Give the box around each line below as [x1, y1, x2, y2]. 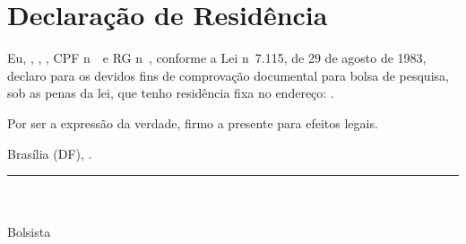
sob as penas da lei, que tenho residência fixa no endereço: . [7, 83, 334, 102]
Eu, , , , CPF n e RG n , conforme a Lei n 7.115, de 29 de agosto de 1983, [7, 48, 427, 67]
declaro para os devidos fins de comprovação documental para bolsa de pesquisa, [7, 65, 449, 84]
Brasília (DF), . [7, 144, 92, 162]
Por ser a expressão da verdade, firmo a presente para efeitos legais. [7, 113, 378, 132]
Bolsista [7, 222, 51, 241]
